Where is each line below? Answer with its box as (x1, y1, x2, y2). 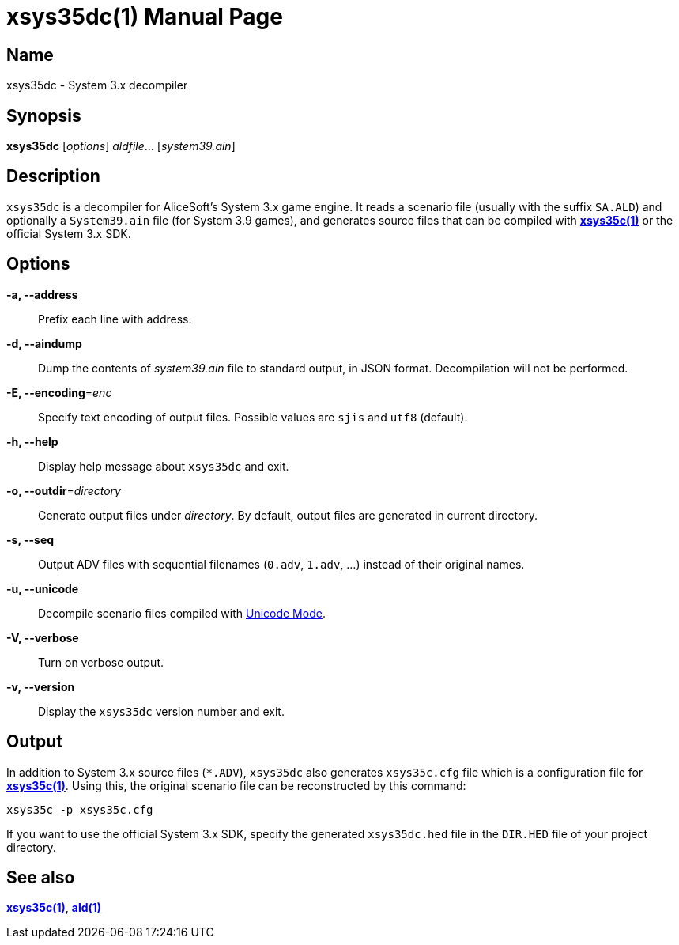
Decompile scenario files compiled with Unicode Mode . (38, 606, 326, 620)
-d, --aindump (6, 336, 82, 350)
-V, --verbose (6, 630, 79, 644)
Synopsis (6, 105, 81, 126)
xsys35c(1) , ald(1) (6, 901, 102, 915)
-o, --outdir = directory (6, 483, 121, 497)
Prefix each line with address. (38, 312, 192, 326)
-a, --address (6, 287, 78, 301)
